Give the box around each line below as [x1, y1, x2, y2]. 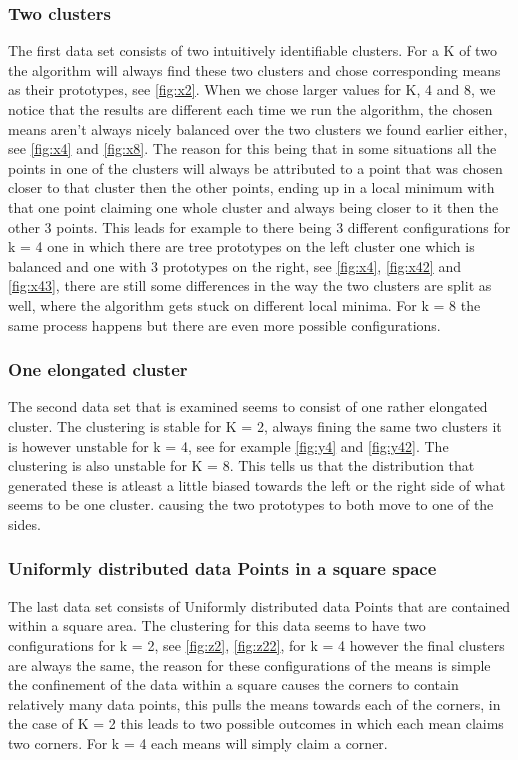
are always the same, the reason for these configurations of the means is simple [8, 654, 491, 675]
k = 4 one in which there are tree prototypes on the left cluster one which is [8, 236, 475, 257]
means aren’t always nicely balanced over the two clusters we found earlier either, [8, 118, 508, 139]
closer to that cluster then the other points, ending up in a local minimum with [8, 177, 495, 198]
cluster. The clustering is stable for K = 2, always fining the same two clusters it [8, 415, 502, 436]
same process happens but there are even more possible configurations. [8, 314, 441, 335]
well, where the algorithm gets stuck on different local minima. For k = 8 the [8, 294, 481, 315]
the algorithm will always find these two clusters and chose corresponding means [8, 59, 501, 80]
